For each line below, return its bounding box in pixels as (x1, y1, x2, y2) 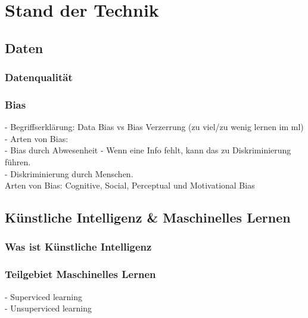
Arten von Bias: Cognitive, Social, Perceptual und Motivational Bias (5, 179, 255, 192)
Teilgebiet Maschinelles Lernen (5, 267, 156, 282)
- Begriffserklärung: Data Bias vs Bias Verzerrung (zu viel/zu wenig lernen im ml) (5, 121, 304, 133)
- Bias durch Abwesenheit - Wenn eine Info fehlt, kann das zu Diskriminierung (5, 144, 291, 156)
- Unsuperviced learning (5, 302, 92, 314)
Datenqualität (5, 70, 73, 85)
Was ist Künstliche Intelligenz (5, 239, 152, 254)
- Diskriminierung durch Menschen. (5, 167, 133, 180)
